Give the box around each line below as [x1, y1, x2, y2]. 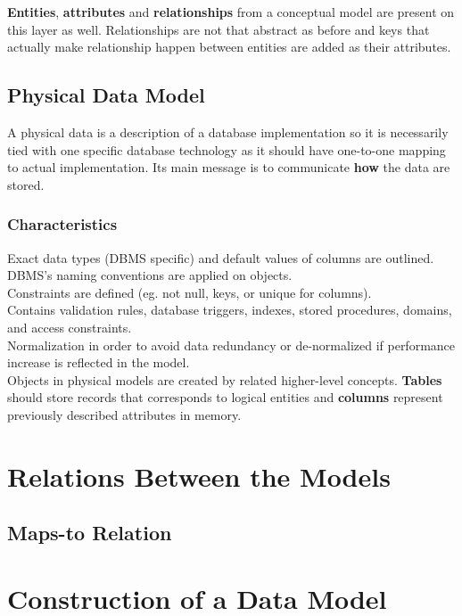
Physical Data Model [7, 81, 205, 109]
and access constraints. [7, 317, 132, 336]
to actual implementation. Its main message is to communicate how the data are [7, 158, 450, 177]
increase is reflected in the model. [7, 353, 190, 372]
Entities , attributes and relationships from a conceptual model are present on [7, 3, 455, 21]
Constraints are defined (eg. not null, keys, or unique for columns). [7, 283, 372, 301]
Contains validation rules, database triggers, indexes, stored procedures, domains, [7, 300, 452, 319]
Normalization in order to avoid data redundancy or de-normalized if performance [7, 335, 456, 354]
